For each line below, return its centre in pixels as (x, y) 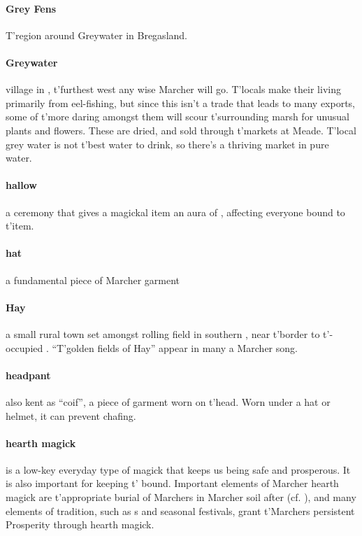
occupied (24, 347)
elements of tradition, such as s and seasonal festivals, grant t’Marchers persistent (180, 510)
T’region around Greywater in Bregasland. (96, 35)
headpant (28, 375)
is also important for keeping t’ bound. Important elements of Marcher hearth (172, 483)
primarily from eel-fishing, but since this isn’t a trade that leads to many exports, (181, 103)
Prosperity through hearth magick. (80, 524)
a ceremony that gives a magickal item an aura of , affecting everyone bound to (175, 212)
